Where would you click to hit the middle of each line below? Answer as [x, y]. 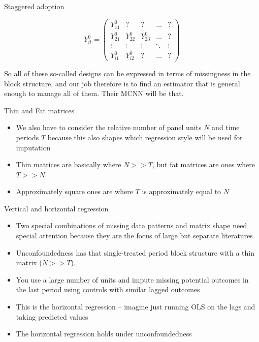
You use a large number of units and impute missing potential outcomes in [132, 279]
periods [27, 137]
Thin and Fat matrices [39, 110]
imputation [33, 147]
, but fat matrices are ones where [204, 164]
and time [226, 127]
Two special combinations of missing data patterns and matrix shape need [132, 225]
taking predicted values [52, 316]
